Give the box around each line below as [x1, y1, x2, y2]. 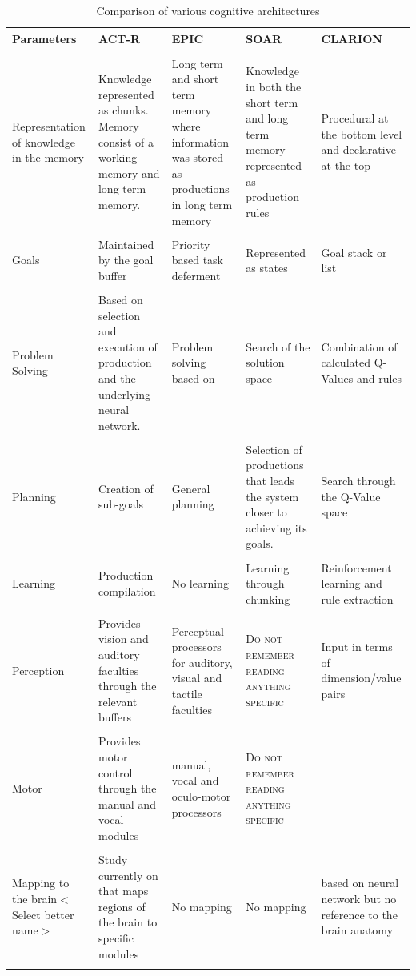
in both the [246, 78, 302, 95]
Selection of [246, 440, 302, 457]
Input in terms [321, 638, 393, 655]
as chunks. [98, 102, 149, 118]
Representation [12, 118, 86, 135]
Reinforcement [321, 559, 392, 576]
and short [171, 70, 219, 87]
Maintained [98, 235, 154, 252]
